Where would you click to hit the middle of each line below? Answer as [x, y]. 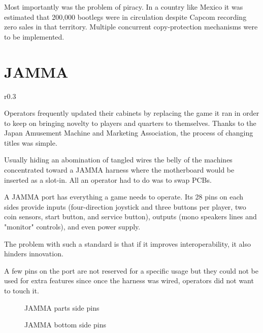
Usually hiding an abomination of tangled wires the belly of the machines [118, 160]
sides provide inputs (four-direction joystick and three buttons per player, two [125, 206]
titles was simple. [31, 142]
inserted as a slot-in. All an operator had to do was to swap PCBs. [108, 179]
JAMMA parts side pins [62, 307]
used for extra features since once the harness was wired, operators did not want [129, 280]
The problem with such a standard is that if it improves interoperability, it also [127, 243]
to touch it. [22, 290]
